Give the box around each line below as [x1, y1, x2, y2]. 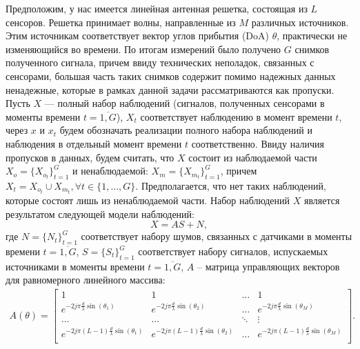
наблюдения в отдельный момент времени [6, 136, 182, 150]
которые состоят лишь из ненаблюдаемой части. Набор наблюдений [6, 193, 290, 208]
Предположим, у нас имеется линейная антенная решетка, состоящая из [6, 1, 308, 15]
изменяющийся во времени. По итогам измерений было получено [6, 41, 281, 56]
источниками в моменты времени [6, 259, 145, 273]
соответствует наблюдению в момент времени [140, 109, 332, 123]
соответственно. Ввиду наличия [191, 136, 324, 150]
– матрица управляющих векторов [197, 259, 340, 273]
